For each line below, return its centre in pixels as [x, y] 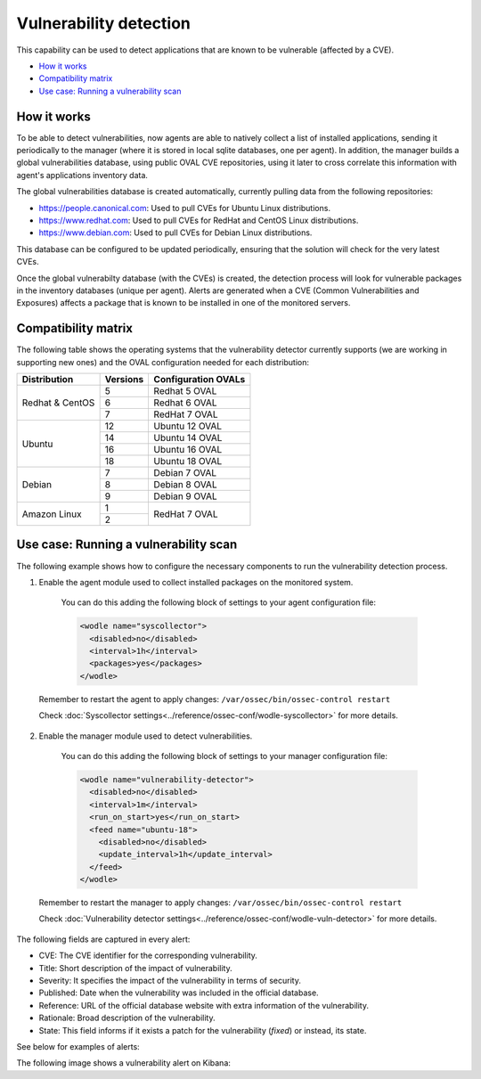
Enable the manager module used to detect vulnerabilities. [146, 736]
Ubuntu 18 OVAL [188, 461]
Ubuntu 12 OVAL [188, 426]
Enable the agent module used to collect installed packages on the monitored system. [196, 582]
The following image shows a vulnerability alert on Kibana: [124, 1063]
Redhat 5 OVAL [185, 391]
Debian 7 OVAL [185, 473]
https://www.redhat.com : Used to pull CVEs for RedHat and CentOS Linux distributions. [199, 220]
